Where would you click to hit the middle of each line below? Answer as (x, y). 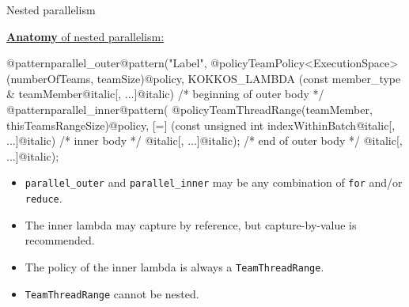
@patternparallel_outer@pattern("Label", (107, 63)
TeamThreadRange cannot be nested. (112, 293)
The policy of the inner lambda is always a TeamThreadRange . (174, 266)
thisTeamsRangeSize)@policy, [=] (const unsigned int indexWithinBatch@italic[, (201, 125)
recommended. (60, 240)
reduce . (44, 198)
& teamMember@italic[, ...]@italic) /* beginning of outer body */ (165, 94)
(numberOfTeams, (50, 78)
